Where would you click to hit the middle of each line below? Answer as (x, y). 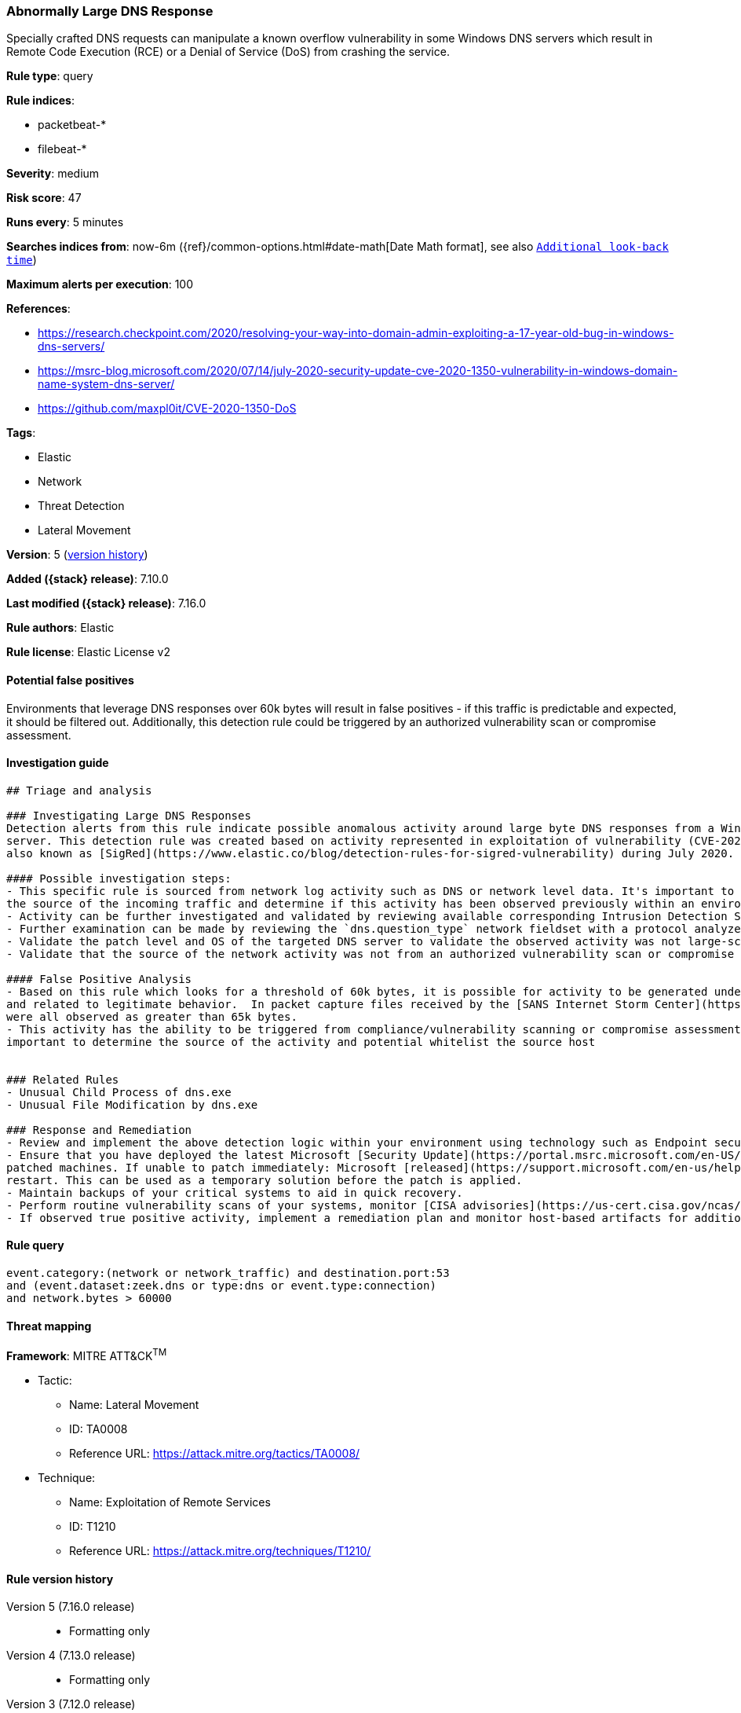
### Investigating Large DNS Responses (129, 815)
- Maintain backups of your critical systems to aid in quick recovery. (235, 1192)
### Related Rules (63, 1079)
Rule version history (60, 1579)
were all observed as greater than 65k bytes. (152, 1016)
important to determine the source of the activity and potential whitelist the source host (301, 1042)
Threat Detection (81, 506)
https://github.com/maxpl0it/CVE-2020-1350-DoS (167, 409)
